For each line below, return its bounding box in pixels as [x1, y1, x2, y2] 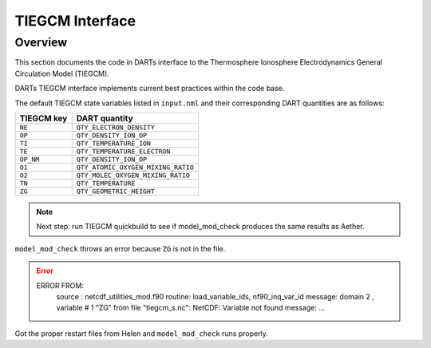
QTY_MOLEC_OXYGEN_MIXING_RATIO [76, 171, 191, 180]
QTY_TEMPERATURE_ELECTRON [76, 147, 171, 156]
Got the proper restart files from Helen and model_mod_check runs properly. [14, 328, 269, 338]
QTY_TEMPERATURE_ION [76, 139, 152, 148]
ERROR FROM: [36, 280, 84, 291]
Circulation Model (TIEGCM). [14, 69, 109, 78]
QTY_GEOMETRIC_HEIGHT [76, 187, 155, 196]
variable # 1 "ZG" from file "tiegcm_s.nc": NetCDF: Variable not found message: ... [56, 303, 326, 313]
